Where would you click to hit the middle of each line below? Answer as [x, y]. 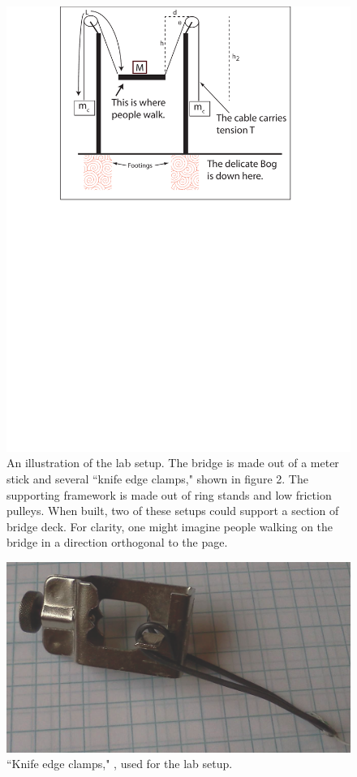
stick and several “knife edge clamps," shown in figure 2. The [157, 479]
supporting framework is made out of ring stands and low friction [169, 494]
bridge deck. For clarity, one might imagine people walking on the [170, 526]
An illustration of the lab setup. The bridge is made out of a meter [173, 463]
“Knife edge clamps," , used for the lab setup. [120, 764]
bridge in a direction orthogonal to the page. [117, 542]
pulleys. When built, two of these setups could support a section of [173, 511]
